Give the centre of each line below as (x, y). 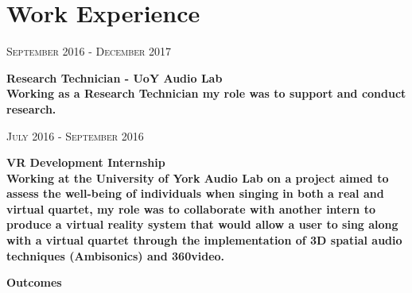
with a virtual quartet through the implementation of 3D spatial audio (204, 240)
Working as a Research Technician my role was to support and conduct (206, 93)
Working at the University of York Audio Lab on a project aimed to (198, 177)
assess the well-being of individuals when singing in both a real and (195, 193)
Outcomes (34, 282)
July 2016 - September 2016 (75, 135)
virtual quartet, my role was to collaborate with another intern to (191, 208)
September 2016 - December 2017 (89, 51)
